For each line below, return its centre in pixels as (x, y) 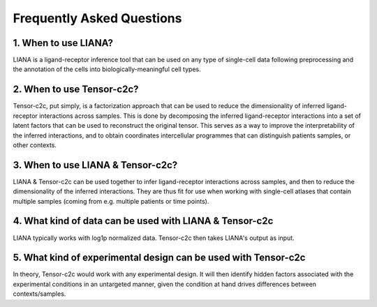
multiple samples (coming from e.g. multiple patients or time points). (111, 201)
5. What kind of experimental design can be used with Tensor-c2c (159, 258)
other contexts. (35, 145)
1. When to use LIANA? (63, 43)
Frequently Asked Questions (97, 18)
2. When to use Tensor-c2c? (76, 90)
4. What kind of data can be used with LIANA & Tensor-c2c (143, 221)
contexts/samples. (39, 294)
